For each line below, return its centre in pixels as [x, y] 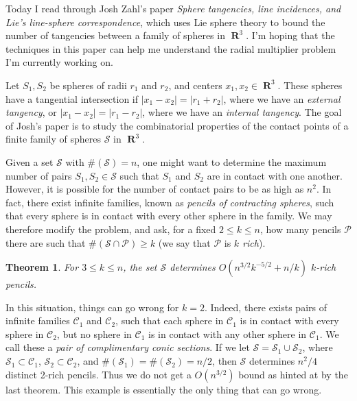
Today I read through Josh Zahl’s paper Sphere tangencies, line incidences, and [173, 8]
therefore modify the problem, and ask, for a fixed [111, 229]
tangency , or [31, 112]
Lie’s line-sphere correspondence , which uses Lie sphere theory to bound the [165, 22]
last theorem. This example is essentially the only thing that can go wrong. [164, 389]
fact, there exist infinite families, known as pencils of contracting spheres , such [170, 202]
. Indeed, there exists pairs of [265, 307]
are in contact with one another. [275, 175]
